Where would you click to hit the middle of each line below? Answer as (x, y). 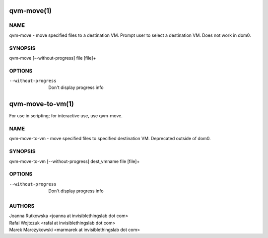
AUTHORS (22, 206)
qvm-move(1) (31, 11)
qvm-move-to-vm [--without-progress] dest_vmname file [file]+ (74, 161)
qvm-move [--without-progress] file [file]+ (53, 58)
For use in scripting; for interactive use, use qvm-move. (66, 116)
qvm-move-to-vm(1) (41, 104)
